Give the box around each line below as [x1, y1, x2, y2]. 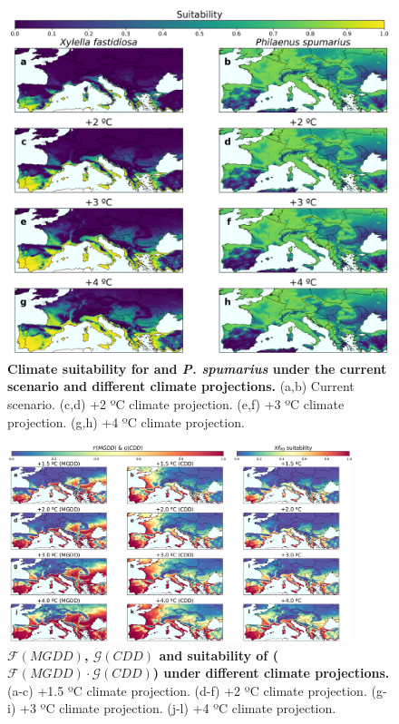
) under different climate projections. [152, 663, 390, 682]
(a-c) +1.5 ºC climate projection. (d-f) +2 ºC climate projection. [7, 680, 367, 700]
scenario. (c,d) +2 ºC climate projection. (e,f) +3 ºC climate [7, 395, 345, 414]
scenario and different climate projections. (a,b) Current [7, 377, 355, 396]
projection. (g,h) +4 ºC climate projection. [7, 412, 245, 431]
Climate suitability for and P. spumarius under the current [7, 358, 387, 377]
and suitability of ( [159, 645, 278, 664]
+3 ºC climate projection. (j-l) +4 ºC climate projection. [19, 699, 336, 718]
